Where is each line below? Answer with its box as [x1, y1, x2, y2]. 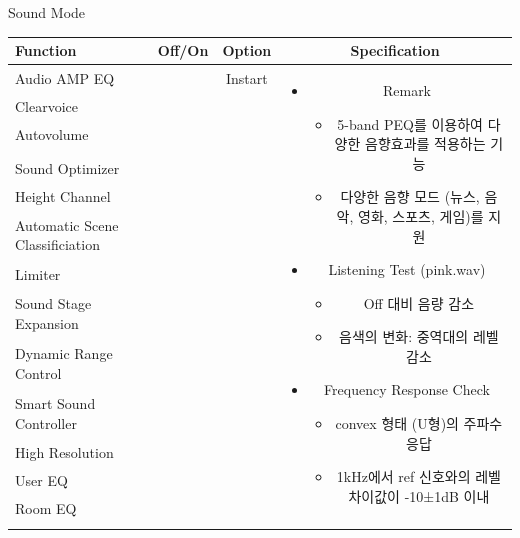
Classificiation [15, 234, 100, 255]
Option [222, 40, 272, 61]
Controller [15, 412, 77, 433]
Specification [350, 40, 440, 61]
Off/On [157, 40, 209, 61]
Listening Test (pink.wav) [328, 259, 486, 280]
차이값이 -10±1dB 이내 [348, 485, 490, 506]
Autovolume [15, 123, 89, 144]
